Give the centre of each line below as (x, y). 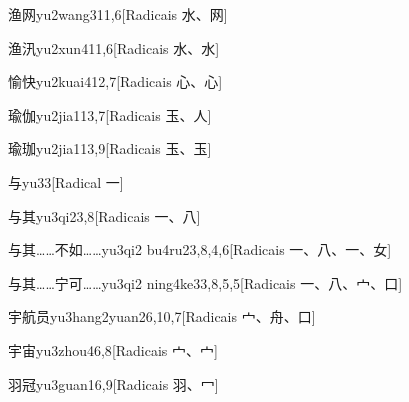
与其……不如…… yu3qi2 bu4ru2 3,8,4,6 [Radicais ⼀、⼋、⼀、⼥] (200, 249)
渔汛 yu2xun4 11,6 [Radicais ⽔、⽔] (114, 47)
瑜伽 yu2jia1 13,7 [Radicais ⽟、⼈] (110, 114)
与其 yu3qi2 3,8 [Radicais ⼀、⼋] (104, 215)
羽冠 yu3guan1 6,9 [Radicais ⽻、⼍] (113, 383)
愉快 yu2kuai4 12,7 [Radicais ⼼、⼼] (115, 81)
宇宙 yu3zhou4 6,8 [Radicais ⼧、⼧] (113, 349)
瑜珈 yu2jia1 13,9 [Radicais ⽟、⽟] (110, 148)
